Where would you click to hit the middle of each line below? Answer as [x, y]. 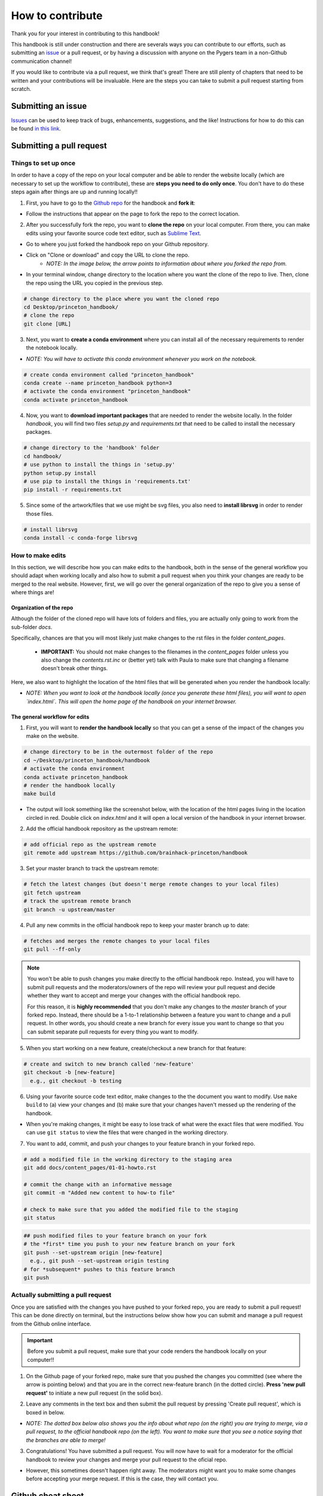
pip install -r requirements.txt [73, 490]
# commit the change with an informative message [98, 1184]
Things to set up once [43, 163]
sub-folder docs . [32, 627]
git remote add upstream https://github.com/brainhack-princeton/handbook [136, 853]
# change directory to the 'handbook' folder [92, 448]
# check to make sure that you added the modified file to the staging [131, 1210]
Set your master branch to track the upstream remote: [92, 868]
